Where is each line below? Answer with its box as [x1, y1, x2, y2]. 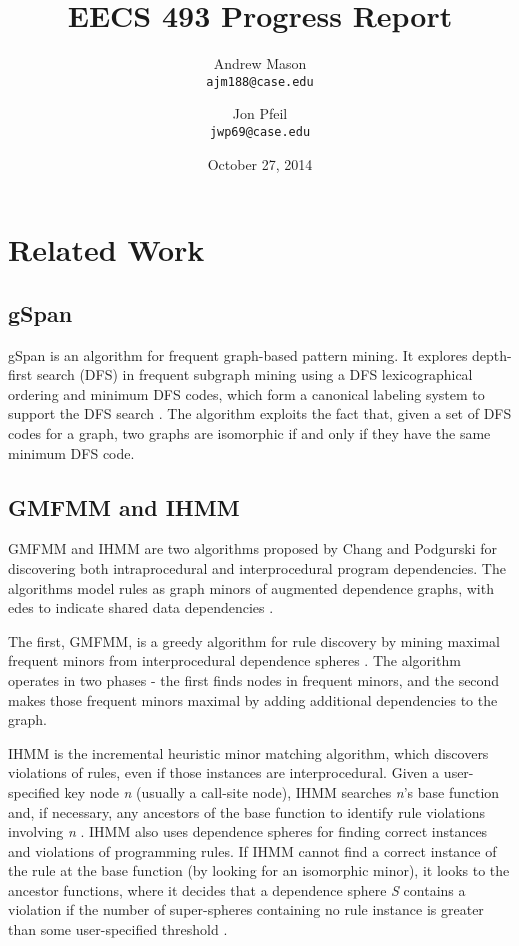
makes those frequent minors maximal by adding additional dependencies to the [8, 689, 498, 710]
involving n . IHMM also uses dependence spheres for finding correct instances [8, 821, 488, 842]
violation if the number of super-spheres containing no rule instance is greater [8, 899, 484, 920]
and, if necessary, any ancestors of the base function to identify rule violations [8, 801, 485, 822]
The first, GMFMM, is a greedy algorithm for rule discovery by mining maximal [8, 630, 500, 651]
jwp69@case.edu [209, 124, 311, 139]
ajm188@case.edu [206, 74, 314, 89]
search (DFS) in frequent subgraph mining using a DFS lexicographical [36, 364, 473, 385]
